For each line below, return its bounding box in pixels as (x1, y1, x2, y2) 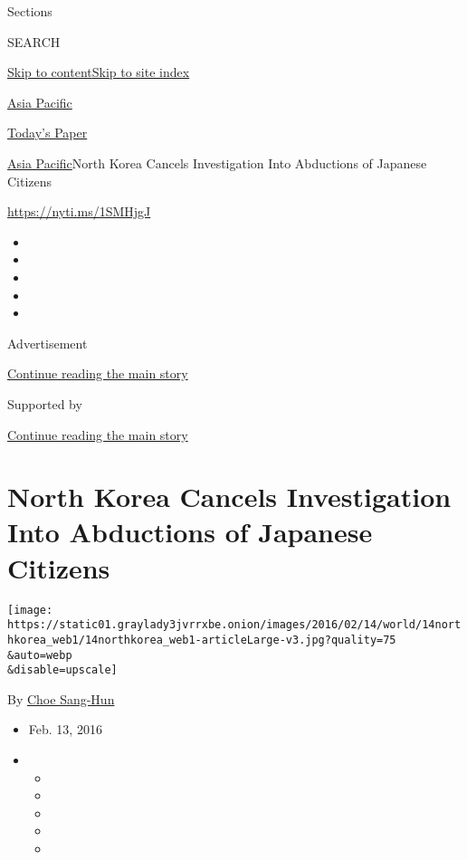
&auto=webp (7, 648, 72, 662)
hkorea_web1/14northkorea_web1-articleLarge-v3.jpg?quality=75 (7, 633, 396, 646)
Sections (7, 2, 52, 20)
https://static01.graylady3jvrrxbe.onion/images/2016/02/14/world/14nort (7, 618, 462, 632)
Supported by (7, 394, 82, 413)
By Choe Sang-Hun (7, 689, 115, 708)
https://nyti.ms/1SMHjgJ (7, 202, 151, 221)
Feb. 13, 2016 (28, 720, 102, 739)
